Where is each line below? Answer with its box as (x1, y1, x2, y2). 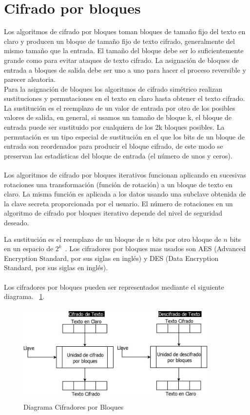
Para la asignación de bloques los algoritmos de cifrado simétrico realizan (4, 83, 222, 94)
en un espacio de (4, 243, 54, 254)
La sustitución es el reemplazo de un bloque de (4, 234, 144, 244)
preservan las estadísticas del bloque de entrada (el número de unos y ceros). (4, 150, 232, 160)
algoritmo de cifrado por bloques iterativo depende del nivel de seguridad (4, 208, 222, 218)
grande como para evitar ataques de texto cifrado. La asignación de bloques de (4, 55, 239, 65)
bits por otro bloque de (152, 234, 221, 244)
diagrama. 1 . (4, 291, 45, 301)
